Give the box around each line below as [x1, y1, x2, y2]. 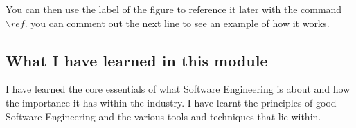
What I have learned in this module [6, 49, 268, 71]
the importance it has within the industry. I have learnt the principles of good [6, 95, 337, 109]
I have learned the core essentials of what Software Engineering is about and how [6, 82, 350, 96]
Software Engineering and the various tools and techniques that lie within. [6, 109, 321, 123]
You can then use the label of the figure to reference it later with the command [6, 2, 342, 16]
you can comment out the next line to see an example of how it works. [30, 15, 330, 30]
